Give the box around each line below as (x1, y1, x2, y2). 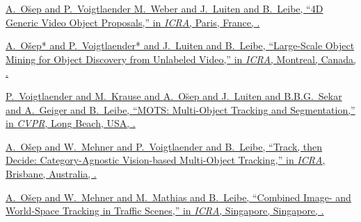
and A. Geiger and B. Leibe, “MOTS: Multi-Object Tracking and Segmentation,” (6, 102, 355, 117)
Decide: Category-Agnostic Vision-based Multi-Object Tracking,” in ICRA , (6, 153, 326, 167)
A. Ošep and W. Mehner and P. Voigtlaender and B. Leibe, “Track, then (6, 139, 323, 153)
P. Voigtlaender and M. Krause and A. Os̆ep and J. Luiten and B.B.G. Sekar (6, 88, 342, 103)
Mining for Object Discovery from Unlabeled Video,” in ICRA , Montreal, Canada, (6, 51, 356, 66)
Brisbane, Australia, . (6, 166, 97, 180)
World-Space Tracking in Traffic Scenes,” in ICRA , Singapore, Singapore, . (6, 203, 324, 218)
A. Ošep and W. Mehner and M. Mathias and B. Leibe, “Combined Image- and (6, 189, 351, 204)
